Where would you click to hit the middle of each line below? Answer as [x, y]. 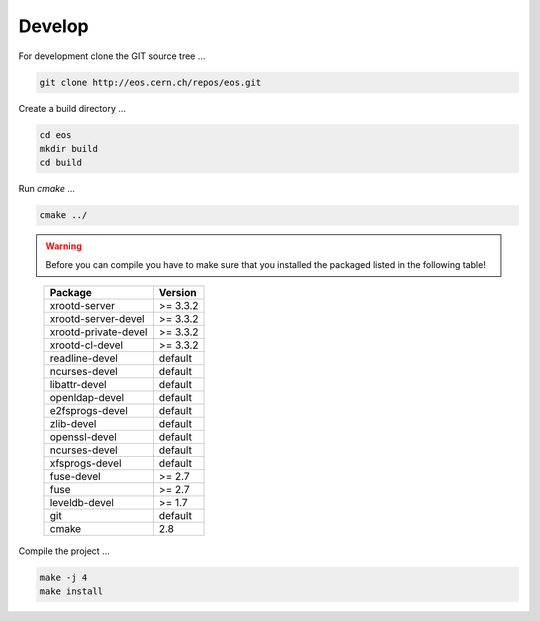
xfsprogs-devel [85, 463]
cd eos [55, 134]
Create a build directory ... [72, 108]
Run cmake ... [46, 189]
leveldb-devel [82, 503]
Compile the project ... [64, 551]
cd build [61, 163]
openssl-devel [83, 437]
